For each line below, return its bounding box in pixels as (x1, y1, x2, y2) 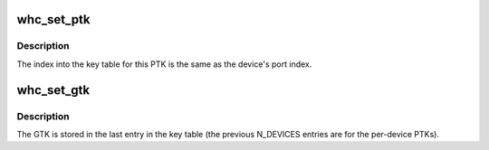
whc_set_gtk (16, 82, 91, 98)
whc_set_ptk (16, 12, 91, 27)
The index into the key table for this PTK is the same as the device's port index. (16, 59, 312, 70)
